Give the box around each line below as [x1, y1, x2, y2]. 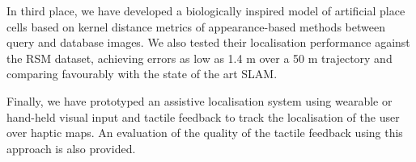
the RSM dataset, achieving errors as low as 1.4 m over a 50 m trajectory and [6, 49, 393, 66]
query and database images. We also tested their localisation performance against [6, 34, 410, 51]
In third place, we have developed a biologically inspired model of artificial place [6, 2, 405, 19]
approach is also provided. [6, 139, 136, 156]
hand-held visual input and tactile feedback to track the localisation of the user [6, 108, 400, 125]
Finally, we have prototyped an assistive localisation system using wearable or [6, 92, 393, 109]
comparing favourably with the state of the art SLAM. [6, 65, 278, 82]
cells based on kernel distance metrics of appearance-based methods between [6, 18, 385, 35]
